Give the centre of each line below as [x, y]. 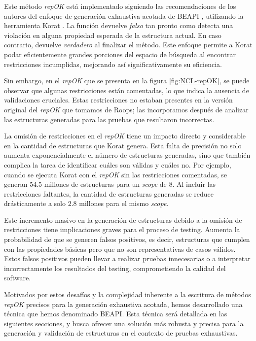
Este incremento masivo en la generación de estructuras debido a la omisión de [123, 220]
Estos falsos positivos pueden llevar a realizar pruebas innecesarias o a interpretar [127, 258]
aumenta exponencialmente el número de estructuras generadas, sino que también [127, 155]
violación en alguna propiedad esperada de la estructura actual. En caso [113, 35]
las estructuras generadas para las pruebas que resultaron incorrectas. [109, 119]
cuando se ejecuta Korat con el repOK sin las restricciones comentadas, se [115, 174]
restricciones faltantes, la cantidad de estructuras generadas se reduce [109, 193]
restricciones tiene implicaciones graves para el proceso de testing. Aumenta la [122, 229]
